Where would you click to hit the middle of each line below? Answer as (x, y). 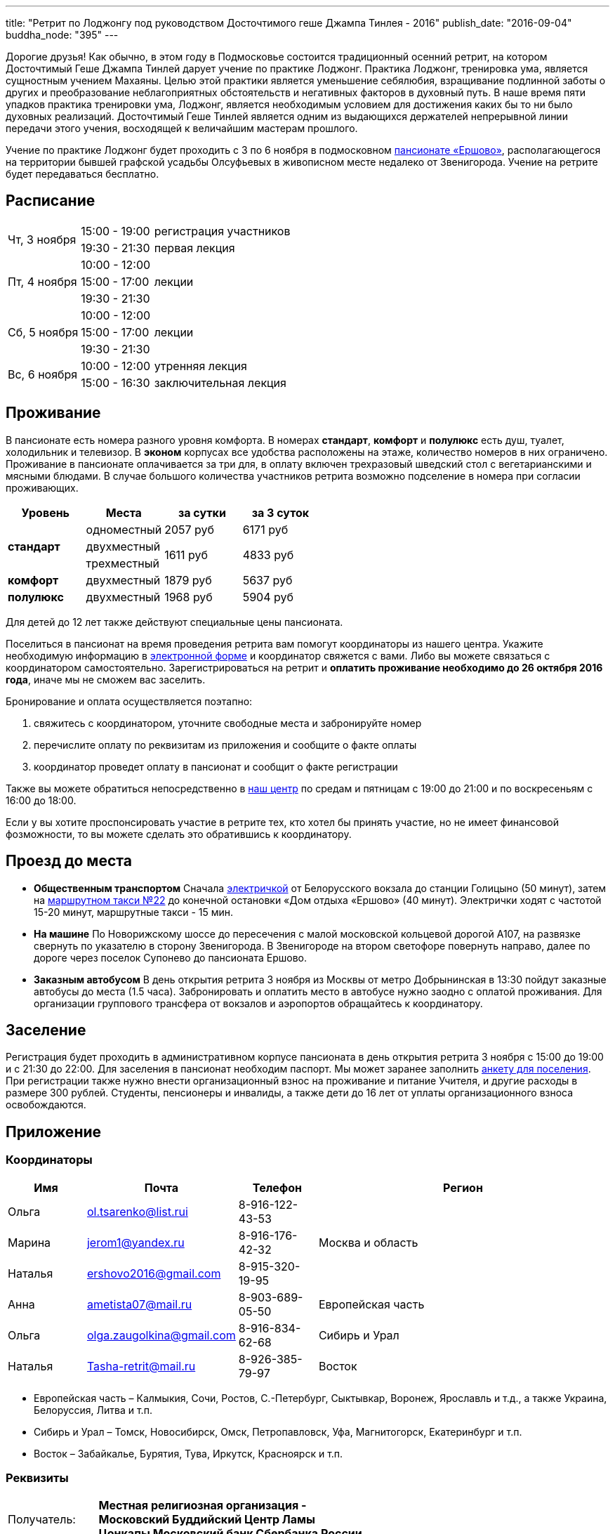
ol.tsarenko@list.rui (137, 1211)
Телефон (277, 1187)
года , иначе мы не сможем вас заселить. (106, 679)
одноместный (124, 529)
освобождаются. (46, 1105)
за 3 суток (280, 512)
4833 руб (268, 555)
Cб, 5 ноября (43, 332)
